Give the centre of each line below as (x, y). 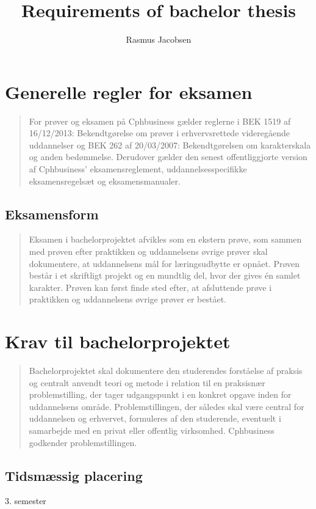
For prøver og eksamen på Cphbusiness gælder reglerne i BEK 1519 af (160, 121)
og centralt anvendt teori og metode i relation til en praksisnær (147, 382)
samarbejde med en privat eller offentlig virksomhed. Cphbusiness (152, 430)
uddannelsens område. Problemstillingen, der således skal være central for (167, 406)
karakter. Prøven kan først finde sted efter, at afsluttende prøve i (150, 287)
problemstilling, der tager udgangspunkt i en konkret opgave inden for (160, 394)
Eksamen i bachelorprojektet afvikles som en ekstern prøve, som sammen (165, 239)
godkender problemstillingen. (83, 442)
